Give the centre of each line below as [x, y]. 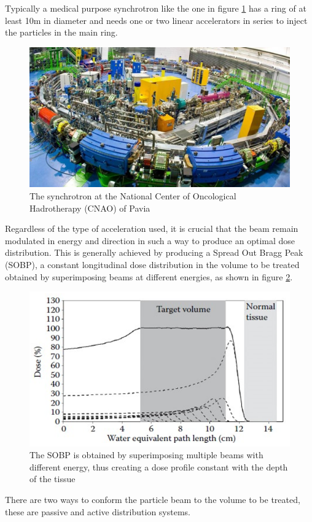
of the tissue [53, 479]
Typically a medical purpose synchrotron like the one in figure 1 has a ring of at [156, 8]
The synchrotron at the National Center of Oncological [133, 195]
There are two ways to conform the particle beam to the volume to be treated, [153, 499]
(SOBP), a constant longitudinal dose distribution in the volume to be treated [152, 264]
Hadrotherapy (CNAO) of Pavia [90, 208]
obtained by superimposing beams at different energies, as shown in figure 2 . [149, 276]
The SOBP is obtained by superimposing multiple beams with [146, 455]
